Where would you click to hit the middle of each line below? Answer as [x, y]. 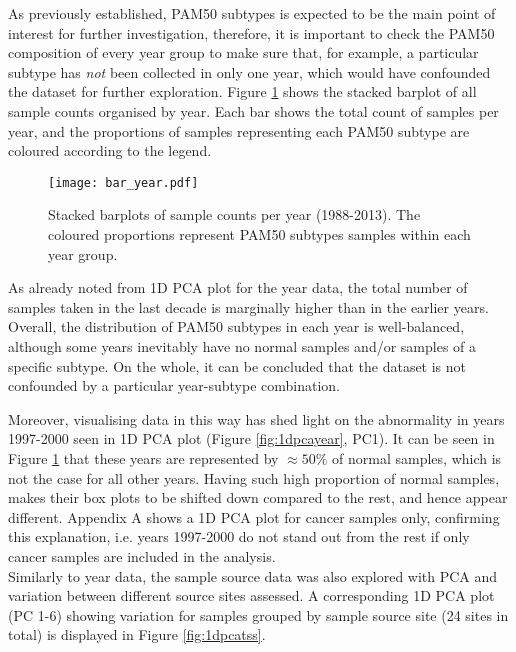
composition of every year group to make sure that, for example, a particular [243, 52]
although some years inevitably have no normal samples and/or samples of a [242, 345]
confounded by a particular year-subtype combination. [174, 385]
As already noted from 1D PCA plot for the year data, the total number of [238, 287]
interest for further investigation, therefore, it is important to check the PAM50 [251, 32]
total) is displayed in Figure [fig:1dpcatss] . [137, 634]
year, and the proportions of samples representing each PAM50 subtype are [239, 130]
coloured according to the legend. [110, 150]
